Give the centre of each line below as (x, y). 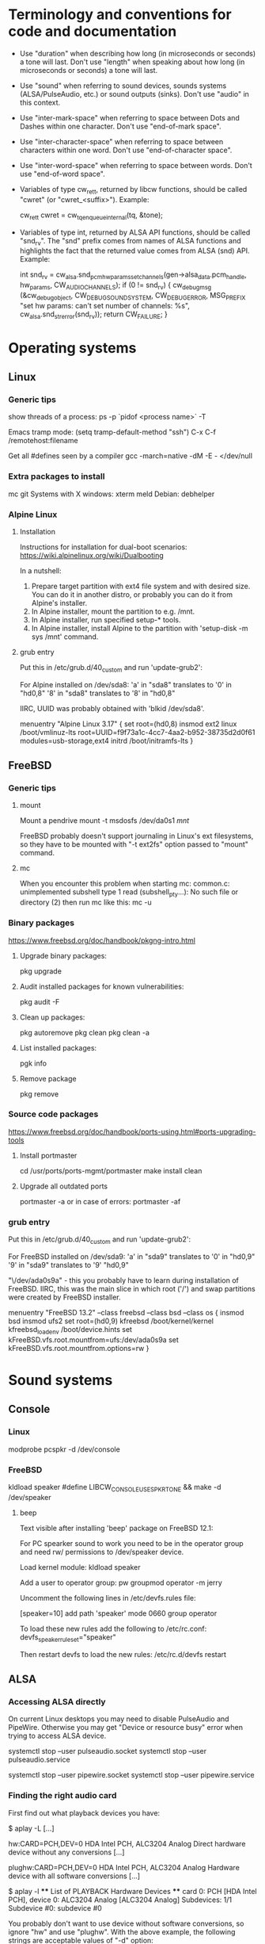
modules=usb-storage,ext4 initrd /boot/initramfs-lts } (106, 740)
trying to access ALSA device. (57, 1736)
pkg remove (39, 1094)
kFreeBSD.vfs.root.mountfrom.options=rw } (79, 1348)
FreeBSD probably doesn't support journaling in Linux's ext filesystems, (136, 836)
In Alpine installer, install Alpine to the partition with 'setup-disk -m (140, 628)
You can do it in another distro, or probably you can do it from (132, 594)
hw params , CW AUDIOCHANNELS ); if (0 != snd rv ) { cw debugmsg (115, 285)
